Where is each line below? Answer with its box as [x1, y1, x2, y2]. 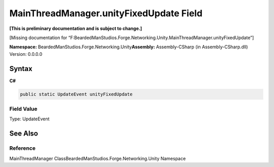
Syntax [9, 64, 32, 73]
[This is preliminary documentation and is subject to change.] [9, 25, 142, 31]
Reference [9, 145, 36, 152]
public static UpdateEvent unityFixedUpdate [20, 91, 133, 97]
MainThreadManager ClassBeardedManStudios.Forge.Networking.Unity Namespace [9, 155, 186, 161]
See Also [9, 129, 38, 138]
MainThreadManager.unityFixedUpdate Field [9, 8, 203, 19]
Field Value [9, 105, 38, 112]
